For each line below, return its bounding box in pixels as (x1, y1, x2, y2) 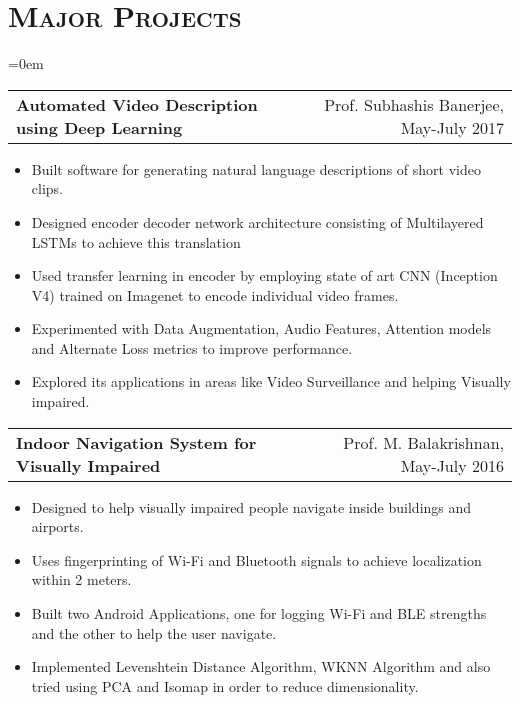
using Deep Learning (16, 115, 183, 139)
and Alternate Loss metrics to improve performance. (31, 337, 353, 358)
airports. (31, 516, 84, 537)
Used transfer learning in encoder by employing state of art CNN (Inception (31, 265, 498, 286)
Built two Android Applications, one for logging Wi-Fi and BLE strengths (31, 603, 487, 624)
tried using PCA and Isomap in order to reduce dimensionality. (31, 675, 419, 696)
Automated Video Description (16, 92, 258, 116)
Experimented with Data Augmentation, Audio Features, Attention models (31, 318, 492, 339)
